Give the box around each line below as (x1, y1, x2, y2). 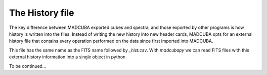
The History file (9, 7, 74, 18)
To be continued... (9, 63, 46, 69)
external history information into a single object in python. (9, 54, 127, 60)
